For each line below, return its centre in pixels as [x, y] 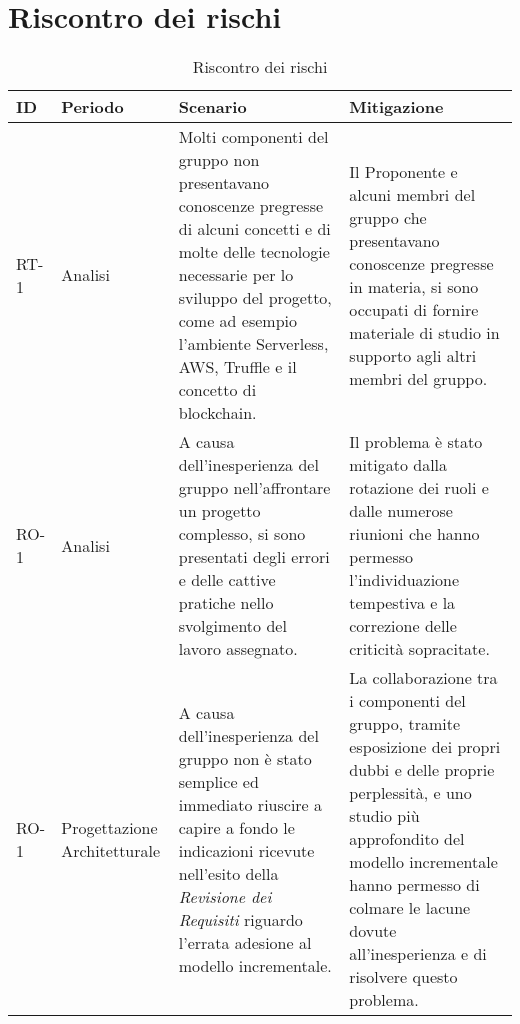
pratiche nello [226, 603]
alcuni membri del [412, 194]
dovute [373, 931]
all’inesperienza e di [418, 954]
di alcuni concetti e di [254, 229]
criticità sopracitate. [419, 649]
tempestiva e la [402, 603]
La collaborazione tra [423, 678]
